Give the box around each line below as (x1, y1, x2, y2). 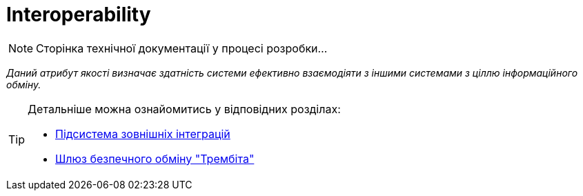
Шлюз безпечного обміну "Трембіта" (55, 151, 255, 166)
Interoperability (6, 3, 151, 26)
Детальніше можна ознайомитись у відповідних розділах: (28, 101, 341, 116)
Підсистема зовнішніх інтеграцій (55, 126, 230, 141)
